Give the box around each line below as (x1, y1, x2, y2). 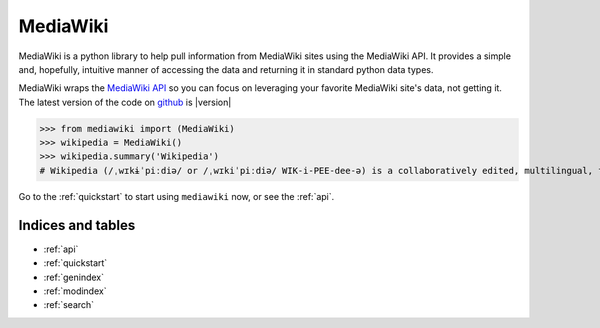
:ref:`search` (43, 299, 95, 311)
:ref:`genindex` (43, 271, 105, 283)
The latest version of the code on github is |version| (18, 96, 232, 108)
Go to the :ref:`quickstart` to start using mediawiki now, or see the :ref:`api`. (18, 190, 335, 202)
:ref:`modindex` (43, 285, 107, 297)
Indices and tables (18, 216, 136, 234)
